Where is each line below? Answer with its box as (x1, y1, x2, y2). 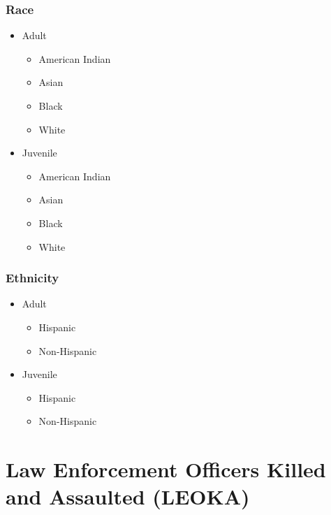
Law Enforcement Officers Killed (6, 455, 326, 484)
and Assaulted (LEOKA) (6, 482, 250, 511)
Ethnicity (6, 269, 59, 286)
